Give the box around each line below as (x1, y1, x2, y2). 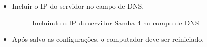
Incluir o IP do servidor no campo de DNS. (12, 1, 144, 11)
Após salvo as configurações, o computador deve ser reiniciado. (12, 34, 204, 44)
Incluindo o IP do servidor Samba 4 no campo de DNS (32, 17, 199, 27)
